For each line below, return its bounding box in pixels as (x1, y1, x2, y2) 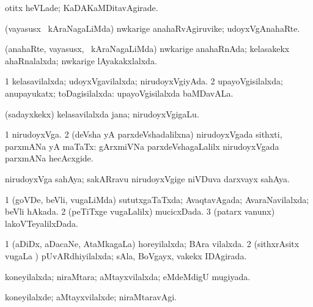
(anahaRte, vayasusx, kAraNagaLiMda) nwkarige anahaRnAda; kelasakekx (5, 42, 290, 55)
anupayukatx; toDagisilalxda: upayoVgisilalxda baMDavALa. (5, 86, 234, 99)
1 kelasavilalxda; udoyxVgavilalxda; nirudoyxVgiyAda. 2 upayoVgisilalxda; (5, 75, 283, 87)
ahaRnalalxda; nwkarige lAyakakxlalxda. (5, 54, 157, 67)
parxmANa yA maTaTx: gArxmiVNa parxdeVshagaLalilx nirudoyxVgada (5, 139, 279, 152)
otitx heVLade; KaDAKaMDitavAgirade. (5, 1, 158, 13)
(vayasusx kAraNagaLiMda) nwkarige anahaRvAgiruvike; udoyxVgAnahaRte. (5, 21, 300, 34)
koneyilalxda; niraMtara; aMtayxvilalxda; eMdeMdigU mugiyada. (5, 270, 251, 283)
